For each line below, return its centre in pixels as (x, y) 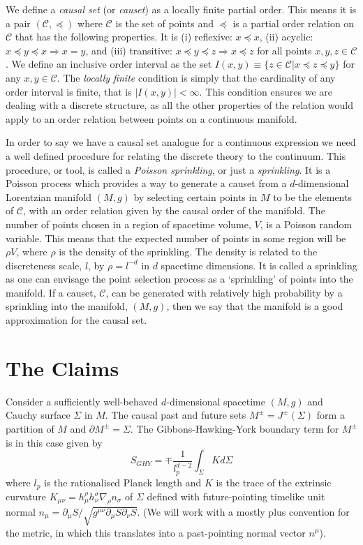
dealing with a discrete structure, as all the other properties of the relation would (179, 105)
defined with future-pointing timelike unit (236, 496)
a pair (18, 23)
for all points (284, 50)
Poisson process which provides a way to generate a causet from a (146, 183)
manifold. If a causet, (51, 292)
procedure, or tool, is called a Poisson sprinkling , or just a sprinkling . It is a (168, 169)
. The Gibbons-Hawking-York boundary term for (235, 428)
